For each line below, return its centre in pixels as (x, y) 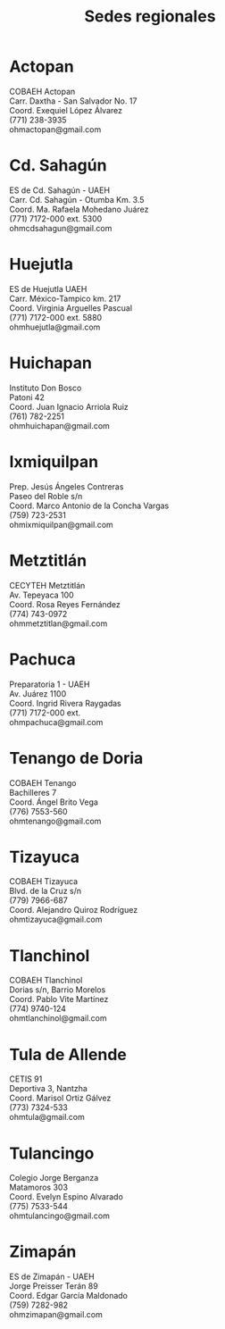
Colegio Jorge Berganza (54, 1178)
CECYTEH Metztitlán (47, 585)
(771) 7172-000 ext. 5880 (56, 317)
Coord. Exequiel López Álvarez (66, 110)
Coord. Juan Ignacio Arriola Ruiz (69, 406)
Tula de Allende (68, 1054)
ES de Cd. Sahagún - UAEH (59, 190)
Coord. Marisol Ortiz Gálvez (60, 1098)
